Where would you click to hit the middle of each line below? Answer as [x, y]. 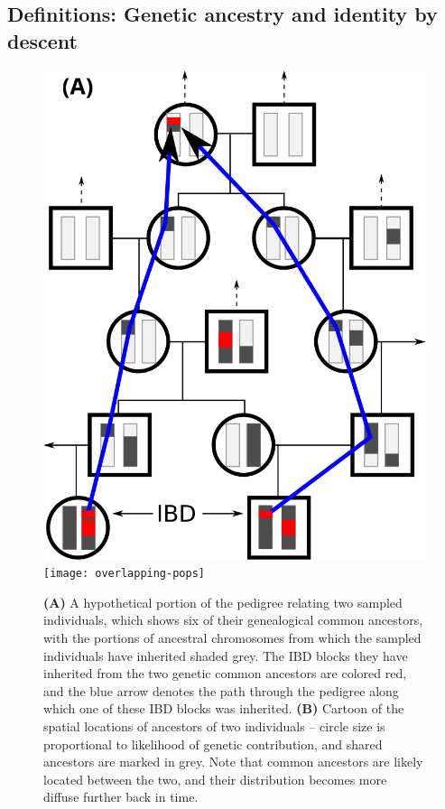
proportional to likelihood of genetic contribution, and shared [213, 744]
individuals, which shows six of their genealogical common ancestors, [233, 620]
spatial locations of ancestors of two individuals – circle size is [214, 726]
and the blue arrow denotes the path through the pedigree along [221, 690]
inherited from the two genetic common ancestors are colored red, [225, 673]
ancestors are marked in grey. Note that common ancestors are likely [233, 762]
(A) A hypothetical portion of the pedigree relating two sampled [223, 602]
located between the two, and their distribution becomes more [215, 779]
